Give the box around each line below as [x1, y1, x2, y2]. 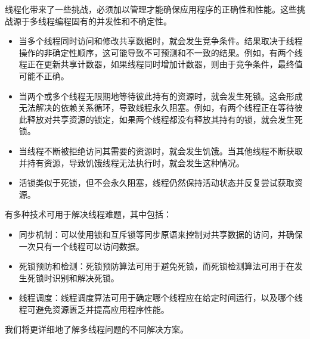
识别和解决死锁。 [52, 271, 119, 284]
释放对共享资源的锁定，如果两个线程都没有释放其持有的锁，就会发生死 [27, 113, 303, 125]
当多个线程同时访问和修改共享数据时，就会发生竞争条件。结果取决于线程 [18, 35, 303, 47]
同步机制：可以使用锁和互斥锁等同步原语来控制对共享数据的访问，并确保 [18, 228, 303, 240]
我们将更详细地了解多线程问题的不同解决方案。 [5, 323, 188, 335]
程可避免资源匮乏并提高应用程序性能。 [18, 303, 169, 315]
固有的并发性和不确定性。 [71, 14, 172, 27]
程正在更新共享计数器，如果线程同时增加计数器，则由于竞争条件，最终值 [18, 58, 303, 70]
